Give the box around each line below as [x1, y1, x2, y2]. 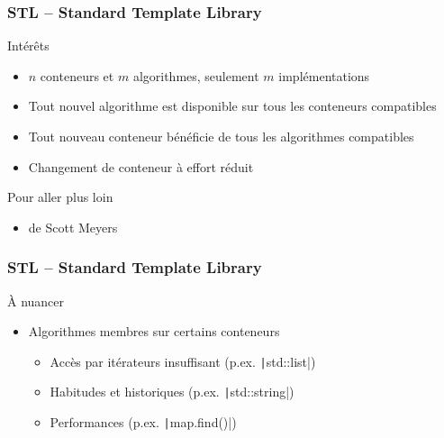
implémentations [278, 66, 370, 85]
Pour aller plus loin [7, 187, 113, 206]
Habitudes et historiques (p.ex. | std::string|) [50, 382, 294, 401]
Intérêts [7, 36, 50, 55]
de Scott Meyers [28, 217, 118, 236]
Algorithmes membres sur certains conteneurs [28, 322, 280, 341]
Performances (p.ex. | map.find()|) [50, 413, 237, 432]
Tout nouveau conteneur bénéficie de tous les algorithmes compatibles [28, 127, 414, 145]
